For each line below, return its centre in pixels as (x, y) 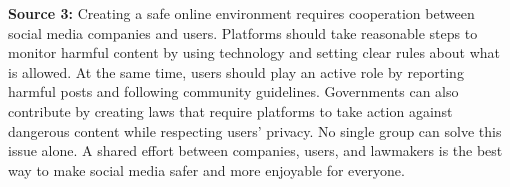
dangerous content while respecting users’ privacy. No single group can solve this (255, 130)
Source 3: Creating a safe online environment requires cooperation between (241, 13)
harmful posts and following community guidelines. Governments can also (233, 91)
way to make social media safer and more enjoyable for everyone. (206, 169)
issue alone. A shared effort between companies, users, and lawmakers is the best (255, 150)
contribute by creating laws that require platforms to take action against (230, 110)
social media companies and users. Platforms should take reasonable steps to (243, 32)
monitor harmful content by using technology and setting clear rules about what (254, 52)
